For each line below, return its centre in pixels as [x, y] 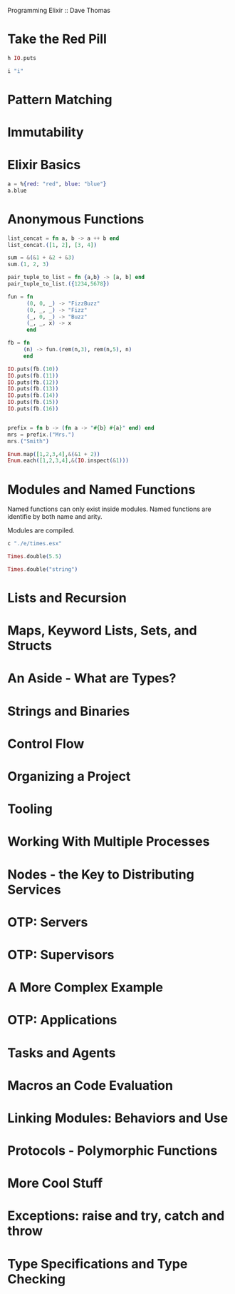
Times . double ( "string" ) [43, 570]
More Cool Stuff [55, 1183]
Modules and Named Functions [101, 489]
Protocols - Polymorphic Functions [113, 1151]
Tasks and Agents [62, 1053]
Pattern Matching [60, 100]
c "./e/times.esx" [35, 544]
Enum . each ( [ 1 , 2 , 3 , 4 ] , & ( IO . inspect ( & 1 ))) [68, 461]
